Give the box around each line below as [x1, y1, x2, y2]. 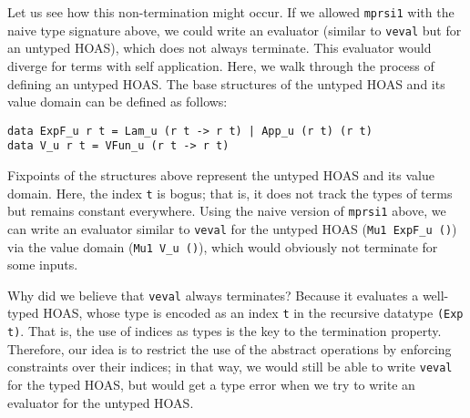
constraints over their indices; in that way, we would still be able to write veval [7, 357, 453, 376]
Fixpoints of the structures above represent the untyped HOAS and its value [7, 166, 434, 184]
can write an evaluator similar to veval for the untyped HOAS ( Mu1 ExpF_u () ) [7, 219, 457, 238]
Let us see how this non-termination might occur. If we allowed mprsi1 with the [7, 3, 455, 21]
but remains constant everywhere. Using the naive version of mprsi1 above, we [7, 201, 446, 220]
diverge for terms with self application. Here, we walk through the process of [7, 56, 434, 75]
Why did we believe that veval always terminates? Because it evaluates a [7, 285, 419, 304]
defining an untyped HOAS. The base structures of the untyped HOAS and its [7, 74, 445, 93]
